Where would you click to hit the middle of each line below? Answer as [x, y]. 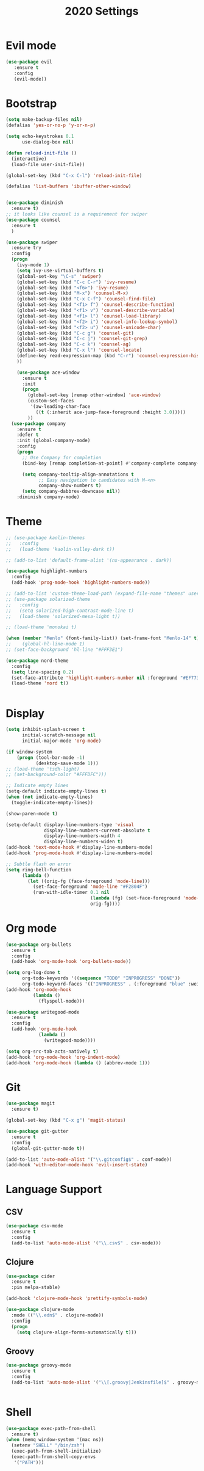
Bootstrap [31, 104]
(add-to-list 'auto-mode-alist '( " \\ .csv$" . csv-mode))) [86, 1243]
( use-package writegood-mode [43, 1012]
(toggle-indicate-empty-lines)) [52, 802]
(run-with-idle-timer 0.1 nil [71, 893]
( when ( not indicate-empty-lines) [50, 797]
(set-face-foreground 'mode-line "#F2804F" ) [90, 887]
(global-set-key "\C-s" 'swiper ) [59, 276]
